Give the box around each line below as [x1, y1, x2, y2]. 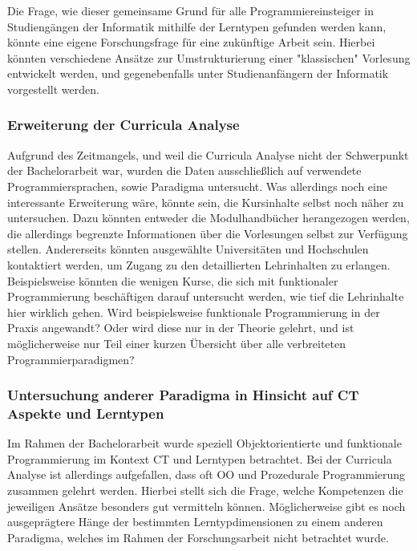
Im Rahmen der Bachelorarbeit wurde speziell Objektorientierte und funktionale [7, 435, 402, 452]
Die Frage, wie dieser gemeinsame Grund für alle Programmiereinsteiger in [7, 2, 374, 18]
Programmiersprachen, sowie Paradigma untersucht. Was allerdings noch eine [7, 177, 387, 194]
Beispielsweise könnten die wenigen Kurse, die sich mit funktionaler [7, 272, 338, 289]
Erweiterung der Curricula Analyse [7, 115, 240, 135]
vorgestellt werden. [7, 80, 99, 97]
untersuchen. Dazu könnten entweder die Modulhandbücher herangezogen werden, [7, 209, 410, 226]
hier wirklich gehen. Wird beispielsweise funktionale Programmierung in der [7, 303, 380, 320]
